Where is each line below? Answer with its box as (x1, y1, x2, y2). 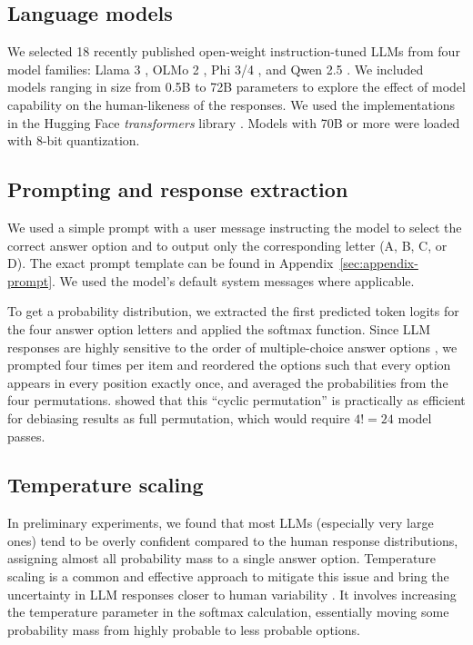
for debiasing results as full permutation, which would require (7, 408, 350, 427)
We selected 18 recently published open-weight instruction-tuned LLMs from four (7, 42, 460, 61)
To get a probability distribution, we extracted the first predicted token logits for (7, 302, 459, 321)
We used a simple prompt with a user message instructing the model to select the (7, 217, 462, 236)
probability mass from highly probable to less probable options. (7, 620, 360, 639)
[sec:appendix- (339, 253, 418, 273)
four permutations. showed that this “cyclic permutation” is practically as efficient (7, 391, 466, 410)
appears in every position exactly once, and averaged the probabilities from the (7, 372, 448, 392)
